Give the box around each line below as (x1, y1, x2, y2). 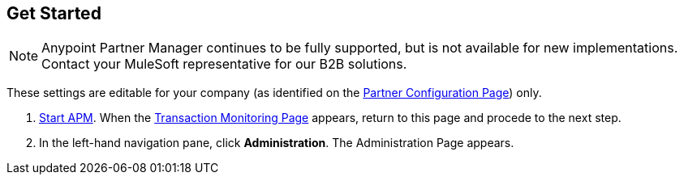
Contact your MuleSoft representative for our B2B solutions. (41, 56, 407, 73)
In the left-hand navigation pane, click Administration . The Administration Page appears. (39, 136, 514, 150)
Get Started (6, 3, 101, 23)
